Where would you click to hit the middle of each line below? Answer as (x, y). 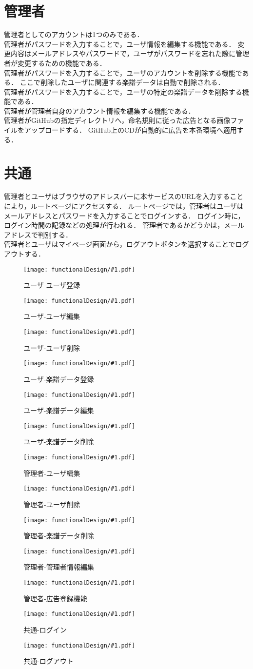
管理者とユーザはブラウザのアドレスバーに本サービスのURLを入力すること (124, 196)
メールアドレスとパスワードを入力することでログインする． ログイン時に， (124, 215)
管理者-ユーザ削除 (52, 504)
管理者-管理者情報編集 (59, 567)
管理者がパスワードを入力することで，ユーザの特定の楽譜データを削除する (123, 91)
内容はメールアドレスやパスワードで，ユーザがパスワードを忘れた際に (123, 53)
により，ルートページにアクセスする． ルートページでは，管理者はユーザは (124, 206)
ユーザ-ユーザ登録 (52, 285)
